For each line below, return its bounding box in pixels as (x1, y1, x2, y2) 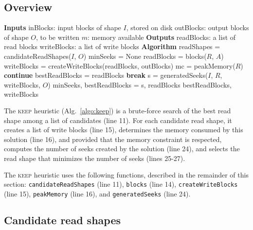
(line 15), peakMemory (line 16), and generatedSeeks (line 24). (4, 188, 191, 198)
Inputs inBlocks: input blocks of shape (4, 22, 121, 33)
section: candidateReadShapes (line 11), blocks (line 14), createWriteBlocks (4, 179, 238, 189)
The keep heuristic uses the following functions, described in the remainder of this (4, 169, 249, 179)
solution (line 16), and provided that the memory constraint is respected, (4, 134, 222, 144)
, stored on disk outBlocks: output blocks (126, 22, 249, 33)
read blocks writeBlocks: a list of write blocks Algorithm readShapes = (4, 41, 220, 52)
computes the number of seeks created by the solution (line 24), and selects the (4, 143, 240, 154)
